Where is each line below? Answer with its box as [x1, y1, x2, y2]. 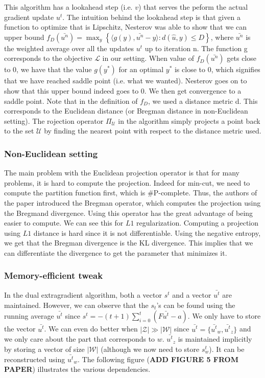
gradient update [4, 11, 54, 22]
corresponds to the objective [4, 53, 92, 63]
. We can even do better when [44, 323, 138, 334]
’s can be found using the [156, 299, 235, 310]
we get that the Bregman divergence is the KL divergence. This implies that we [4, 237, 253, 248]
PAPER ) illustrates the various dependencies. [4, 364, 151, 374]
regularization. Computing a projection [136, 217, 259, 228]
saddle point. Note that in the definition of [4, 95, 138, 106]
